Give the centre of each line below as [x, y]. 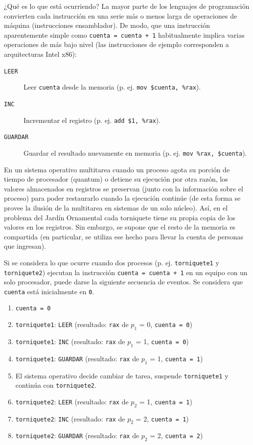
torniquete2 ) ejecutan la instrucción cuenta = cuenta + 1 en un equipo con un [126, 272]
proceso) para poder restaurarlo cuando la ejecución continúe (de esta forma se [122, 198]
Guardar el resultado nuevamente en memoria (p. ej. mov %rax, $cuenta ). [135, 152]
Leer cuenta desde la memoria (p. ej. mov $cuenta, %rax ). [112, 87]
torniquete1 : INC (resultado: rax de [70, 341]
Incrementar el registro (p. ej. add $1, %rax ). [92, 120]
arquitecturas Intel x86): [40, 54]
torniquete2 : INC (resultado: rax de [70, 418]
